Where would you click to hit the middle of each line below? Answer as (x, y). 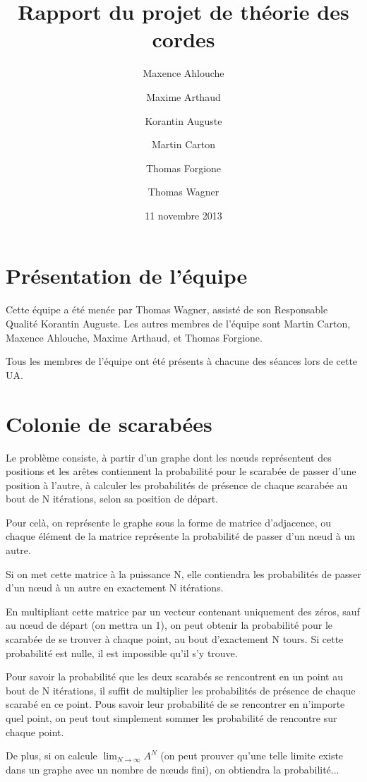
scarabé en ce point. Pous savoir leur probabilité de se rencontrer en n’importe (175, 704)
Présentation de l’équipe (127, 276)
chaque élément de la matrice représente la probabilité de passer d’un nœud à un (181, 536)
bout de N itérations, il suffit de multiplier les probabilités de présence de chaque (181, 690)
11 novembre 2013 (183, 215)
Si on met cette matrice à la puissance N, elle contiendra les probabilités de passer (183, 573)
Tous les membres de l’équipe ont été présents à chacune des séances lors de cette (182, 361)
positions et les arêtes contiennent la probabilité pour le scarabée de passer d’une (181, 471)
